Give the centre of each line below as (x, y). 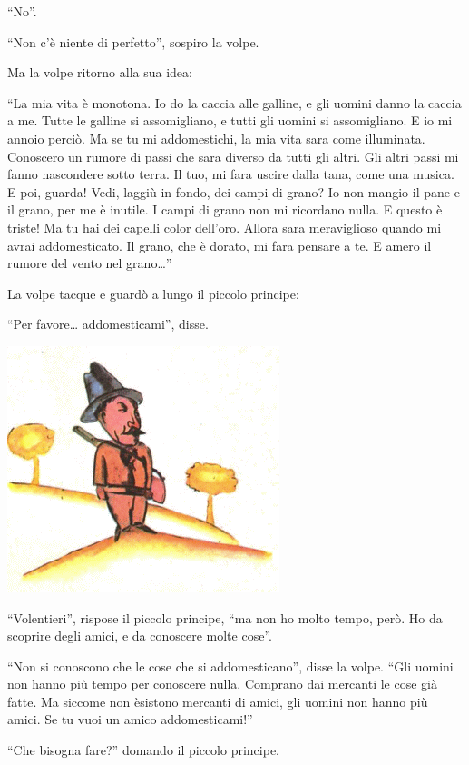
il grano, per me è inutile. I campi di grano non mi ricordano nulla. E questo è (225, 209)
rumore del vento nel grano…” (90, 263)
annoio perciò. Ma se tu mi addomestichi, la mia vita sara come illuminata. (216, 138)
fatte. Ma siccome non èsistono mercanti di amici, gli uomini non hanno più (218, 701)
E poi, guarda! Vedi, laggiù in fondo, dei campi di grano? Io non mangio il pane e (234, 191)
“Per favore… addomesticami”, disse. (108, 324)
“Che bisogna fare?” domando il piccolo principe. (144, 750)
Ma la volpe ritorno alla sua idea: (100, 72)
